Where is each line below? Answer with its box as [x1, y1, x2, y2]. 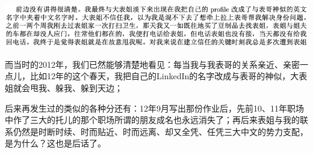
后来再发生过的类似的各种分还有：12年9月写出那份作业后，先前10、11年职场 [5, 101, 304, 114]
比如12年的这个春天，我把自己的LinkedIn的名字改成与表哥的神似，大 [29, 70, 299, 82]
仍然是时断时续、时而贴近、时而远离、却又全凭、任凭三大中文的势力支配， [13, 125, 308, 137]
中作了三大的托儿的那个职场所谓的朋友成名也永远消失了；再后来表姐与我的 [5, 113, 300, 126]
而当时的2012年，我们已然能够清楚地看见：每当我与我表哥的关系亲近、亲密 [5, 58, 300, 70]
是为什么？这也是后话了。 [5, 137, 106, 149]
